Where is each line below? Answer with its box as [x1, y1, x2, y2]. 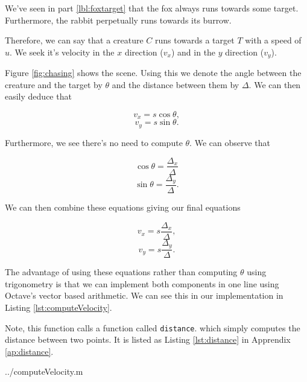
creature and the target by [5, 78, 103, 91]
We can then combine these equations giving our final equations [5, 201, 241, 214]
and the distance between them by [112, 78, 239, 91]
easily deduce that [5, 90, 72, 103]
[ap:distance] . [5, 345, 54, 357]
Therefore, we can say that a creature [5, 34, 144, 46]
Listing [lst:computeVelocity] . [5, 301, 112, 313]
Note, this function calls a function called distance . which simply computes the [5, 321, 300, 334]
